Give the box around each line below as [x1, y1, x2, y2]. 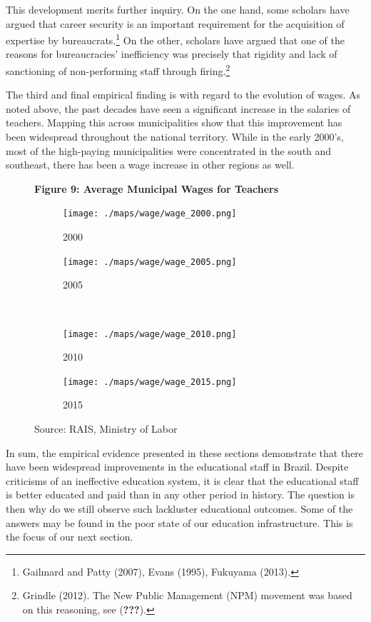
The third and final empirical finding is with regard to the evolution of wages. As [6, 87, 361, 102]
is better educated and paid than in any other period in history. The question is [6, 487, 355, 502]
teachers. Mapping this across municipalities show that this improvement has [6, 115, 342, 130]
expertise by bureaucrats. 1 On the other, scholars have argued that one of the [6, 31, 345, 47]
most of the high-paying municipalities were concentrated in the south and [6, 143, 332, 158]
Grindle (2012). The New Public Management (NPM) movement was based [22, 588, 352, 603]
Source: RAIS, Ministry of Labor [34, 421, 178, 436]
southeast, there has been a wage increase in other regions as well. [6, 157, 295, 172]
